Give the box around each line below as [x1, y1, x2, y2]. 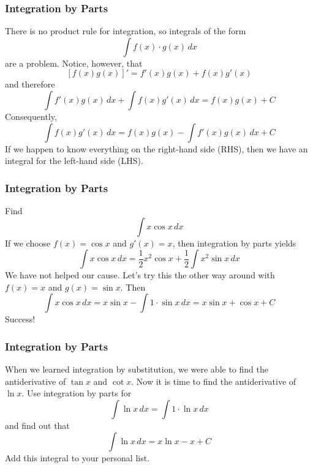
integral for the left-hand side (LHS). [5, 154, 143, 167]
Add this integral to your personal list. [5, 451, 150, 464]
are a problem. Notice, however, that [5, 56, 143, 69]
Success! [5, 313, 36, 325]
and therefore [5, 78, 55, 91]
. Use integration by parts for [21, 387, 132, 399]
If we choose [5, 236, 51, 249]
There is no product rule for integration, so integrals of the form [5, 24, 246, 37]
